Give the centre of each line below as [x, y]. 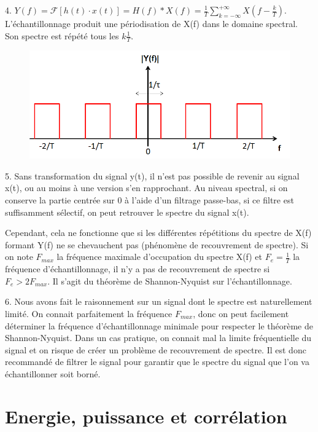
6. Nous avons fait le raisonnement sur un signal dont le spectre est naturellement [159, 301]
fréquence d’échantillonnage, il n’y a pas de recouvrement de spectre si [138, 269]
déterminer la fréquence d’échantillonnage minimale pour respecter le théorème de [159, 325]
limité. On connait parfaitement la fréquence [89, 313]
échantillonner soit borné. [53, 373]
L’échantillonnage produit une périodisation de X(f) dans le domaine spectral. [151, 23]
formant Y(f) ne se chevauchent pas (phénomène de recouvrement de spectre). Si [157, 244]
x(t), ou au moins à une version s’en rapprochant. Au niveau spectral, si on [146, 188]
